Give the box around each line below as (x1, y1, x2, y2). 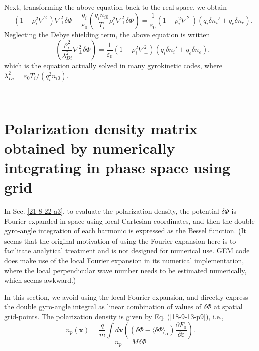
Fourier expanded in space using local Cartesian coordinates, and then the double (4, 215, 255, 226)
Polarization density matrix (4, 118, 198, 138)
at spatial (213, 301, 243, 312)
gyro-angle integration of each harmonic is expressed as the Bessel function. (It (4, 225, 246, 236)
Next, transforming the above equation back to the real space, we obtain (4, 2, 227, 12)
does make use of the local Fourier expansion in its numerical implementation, (4, 255, 244, 266)
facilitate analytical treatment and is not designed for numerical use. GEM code (4, 245, 250, 256)
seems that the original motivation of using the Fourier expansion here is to (4, 235, 236, 246)
